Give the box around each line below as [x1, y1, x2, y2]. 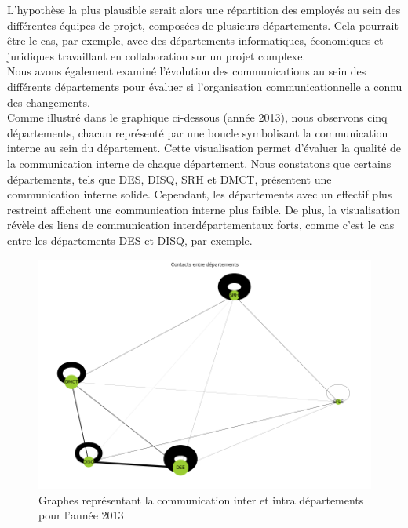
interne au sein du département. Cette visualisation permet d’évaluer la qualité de [7, 140, 402, 156]
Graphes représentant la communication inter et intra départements [38, 491, 364, 508]
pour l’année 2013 [38, 507, 124, 523]
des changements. [7, 93, 90, 110]
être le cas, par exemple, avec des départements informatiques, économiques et [7, 32, 384, 49]
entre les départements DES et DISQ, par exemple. [7, 231, 253, 248]
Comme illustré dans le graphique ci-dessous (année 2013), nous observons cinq [7, 109, 388, 126]
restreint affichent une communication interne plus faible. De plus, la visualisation [7, 201, 400, 217]
